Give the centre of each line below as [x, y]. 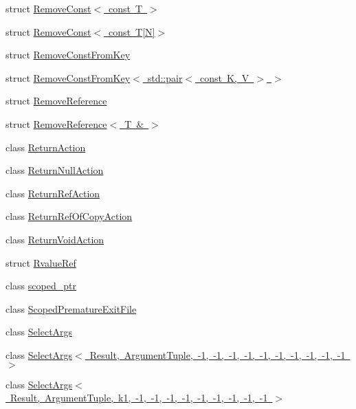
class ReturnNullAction [55, 170]
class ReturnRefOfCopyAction [69, 216]
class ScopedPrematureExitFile [71, 308]
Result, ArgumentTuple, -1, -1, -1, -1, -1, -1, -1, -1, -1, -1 [218, 354]
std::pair [165, 77]
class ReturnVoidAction [55, 239]
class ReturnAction [46, 147]
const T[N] [132, 31]
